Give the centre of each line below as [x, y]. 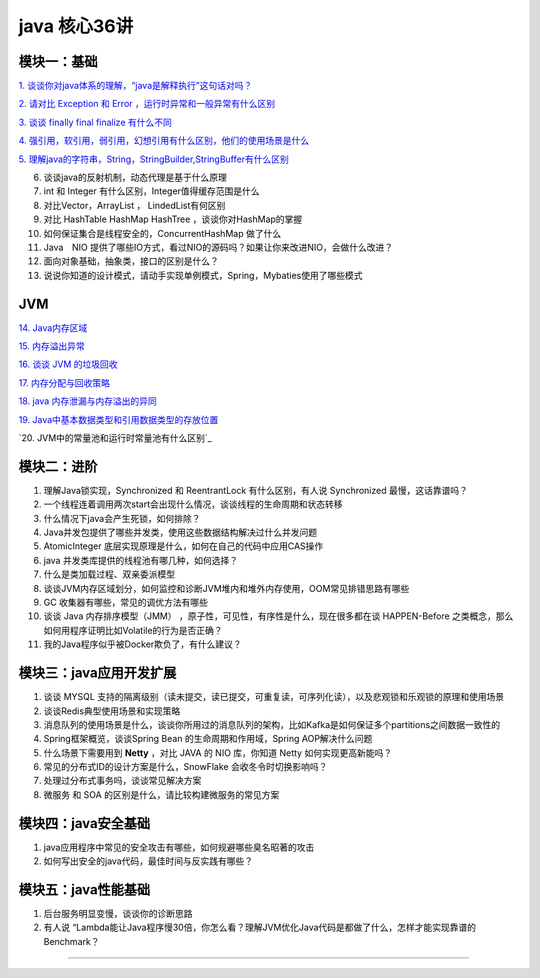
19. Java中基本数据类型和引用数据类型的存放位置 [118, 419]
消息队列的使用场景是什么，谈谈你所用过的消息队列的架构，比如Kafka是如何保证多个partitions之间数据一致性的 [272, 724]
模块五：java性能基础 [84, 889]
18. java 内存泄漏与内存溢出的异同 [87, 401]
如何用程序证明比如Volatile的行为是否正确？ [133, 630]
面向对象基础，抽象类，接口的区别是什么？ [131, 261]
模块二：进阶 [58, 466]
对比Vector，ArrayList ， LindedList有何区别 [134, 205]
